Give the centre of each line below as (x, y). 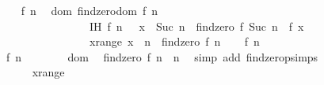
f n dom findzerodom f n (90, 10)
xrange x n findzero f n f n (174, 41)
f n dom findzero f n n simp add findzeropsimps (162, 56)
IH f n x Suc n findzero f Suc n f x (196, 26)
